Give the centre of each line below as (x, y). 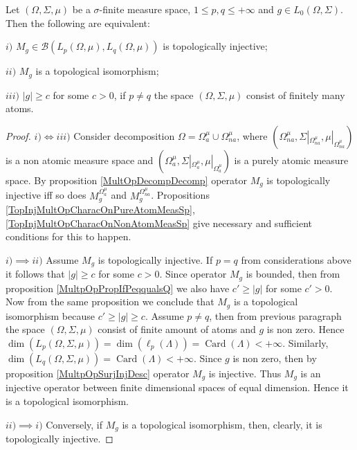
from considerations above (296, 259)
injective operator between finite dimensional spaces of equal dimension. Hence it (177, 387)
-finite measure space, (145, 9)
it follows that (35, 274)
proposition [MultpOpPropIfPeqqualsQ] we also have (118, 288)
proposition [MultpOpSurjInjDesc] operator (98, 373)
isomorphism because (50, 315)
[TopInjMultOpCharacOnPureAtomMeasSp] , (100, 209)
